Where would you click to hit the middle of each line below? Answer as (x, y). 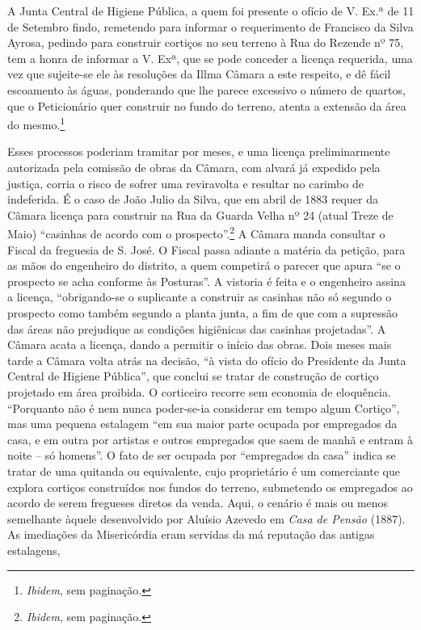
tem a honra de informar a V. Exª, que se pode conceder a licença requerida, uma (210, 58)
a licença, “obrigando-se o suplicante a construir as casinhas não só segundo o (200, 297)
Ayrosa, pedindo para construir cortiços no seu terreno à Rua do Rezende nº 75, (206, 42)
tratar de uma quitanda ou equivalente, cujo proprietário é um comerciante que (204, 470)
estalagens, (34, 550)
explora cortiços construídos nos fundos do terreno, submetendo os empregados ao (210, 487)
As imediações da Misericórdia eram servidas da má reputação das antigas (191, 534)
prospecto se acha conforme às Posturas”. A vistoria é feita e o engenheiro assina (206, 281)
